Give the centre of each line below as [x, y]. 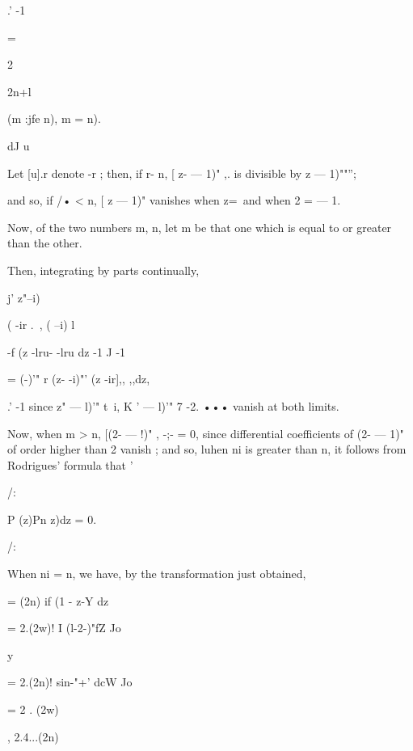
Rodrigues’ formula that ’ [70, 464]
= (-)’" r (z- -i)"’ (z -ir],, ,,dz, [79, 379]
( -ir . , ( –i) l [41, 325]
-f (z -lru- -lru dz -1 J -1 [67, 351]
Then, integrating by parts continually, [103, 270]
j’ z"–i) [24, 297]
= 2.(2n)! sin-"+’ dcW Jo [70, 682]
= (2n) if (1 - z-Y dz [58, 600]
